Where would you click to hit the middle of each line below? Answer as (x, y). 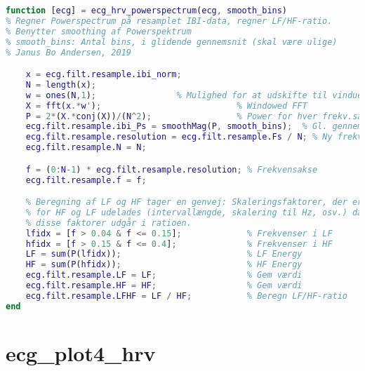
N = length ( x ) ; (61, 85)
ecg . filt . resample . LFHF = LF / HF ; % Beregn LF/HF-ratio (186, 296)
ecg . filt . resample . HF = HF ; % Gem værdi (164, 286)
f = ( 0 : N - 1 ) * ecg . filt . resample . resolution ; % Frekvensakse (172, 169)
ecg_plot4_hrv (81, 352)
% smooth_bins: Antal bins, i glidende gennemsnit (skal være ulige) (172, 42)
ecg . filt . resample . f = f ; (86, 180)
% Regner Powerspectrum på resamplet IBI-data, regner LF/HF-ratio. (169, 21)
